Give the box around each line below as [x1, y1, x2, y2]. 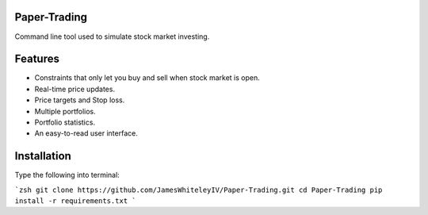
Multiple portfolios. [34, 106, 97, 116]
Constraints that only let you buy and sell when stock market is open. [34, 73, 261, 83]
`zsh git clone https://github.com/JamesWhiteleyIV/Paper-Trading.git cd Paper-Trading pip [14, 185, 383, 194]
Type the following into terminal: [14, 171, 120, 180]
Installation [14, 149, 71, 163]
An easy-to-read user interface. [34, 129, 138, 138]
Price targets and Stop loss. [34, 95, 125, 105]
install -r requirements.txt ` [14, 197, 136, 205]
